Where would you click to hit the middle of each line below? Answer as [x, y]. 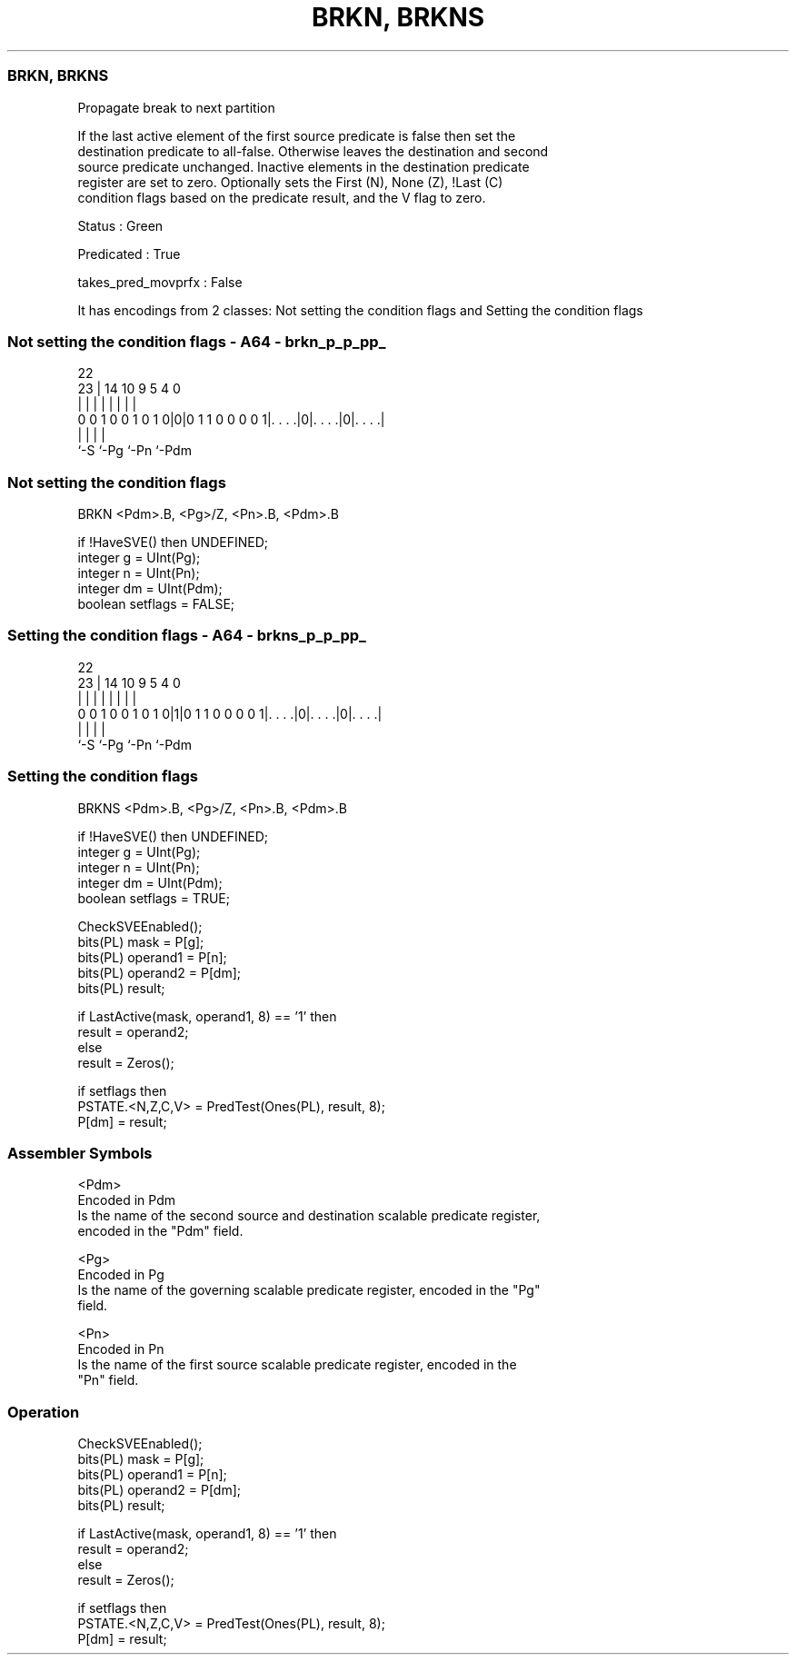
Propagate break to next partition [176, 107]
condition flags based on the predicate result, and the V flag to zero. [282, 197]
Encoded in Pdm [127, 1200]
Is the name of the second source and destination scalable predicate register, [309, 1216]
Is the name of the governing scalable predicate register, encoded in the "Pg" [309, 1290]
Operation [44, 1412]
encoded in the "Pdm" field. [160, 1231]
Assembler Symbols [80, 1153]
